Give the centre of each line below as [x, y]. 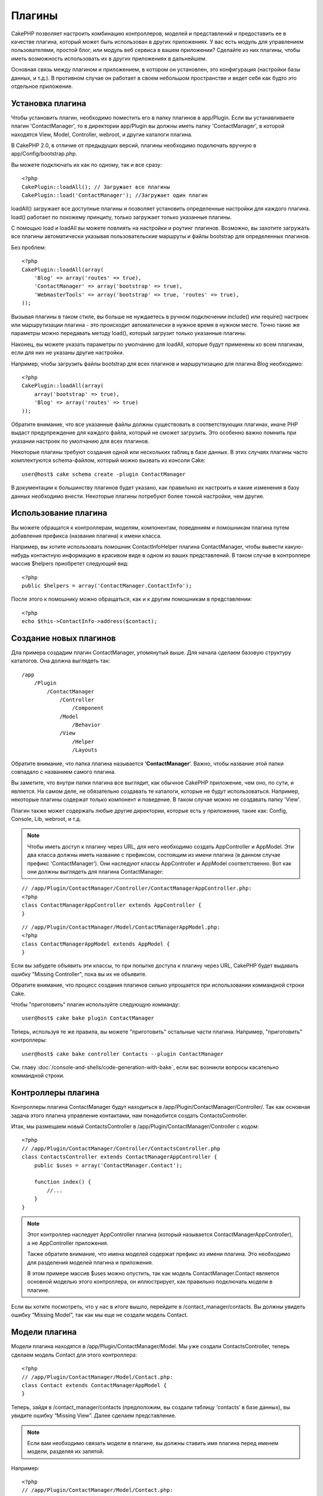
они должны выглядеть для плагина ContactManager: [95, 871]
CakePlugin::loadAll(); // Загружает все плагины [96, 187]
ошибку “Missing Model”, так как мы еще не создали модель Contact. [100, 1315]
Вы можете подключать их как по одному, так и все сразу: [86, 165]
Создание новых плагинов [63, 638]
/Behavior [86, 725]
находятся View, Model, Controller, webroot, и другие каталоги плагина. [102, 134]
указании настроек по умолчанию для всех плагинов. [80, 441]
